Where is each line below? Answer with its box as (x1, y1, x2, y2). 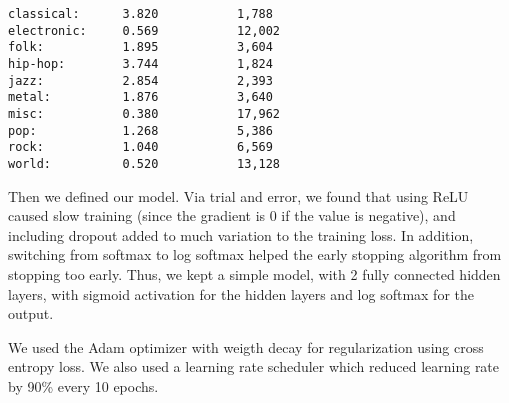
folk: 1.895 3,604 (8, 40, 273, 55)
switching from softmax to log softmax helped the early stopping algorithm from (8, 244, 502, 265)
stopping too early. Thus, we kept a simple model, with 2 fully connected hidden (8, 263, 501, 284)
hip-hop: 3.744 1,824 (8, 56, 273, 71)
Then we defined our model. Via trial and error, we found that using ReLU (8, 185, 469, 206)
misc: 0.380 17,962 (8, 106, 281, 121)
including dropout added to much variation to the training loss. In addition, (8, 224, 474, 245)
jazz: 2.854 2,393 (8, 73, 273, 88)
